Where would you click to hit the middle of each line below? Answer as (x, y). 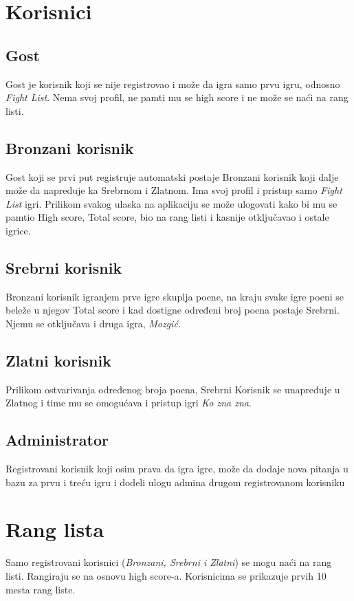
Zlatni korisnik (58, 360)
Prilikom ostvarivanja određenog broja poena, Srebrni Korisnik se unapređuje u (173, 389)
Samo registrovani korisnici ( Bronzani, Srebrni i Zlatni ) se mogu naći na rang (169, 562)
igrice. (18, 230)
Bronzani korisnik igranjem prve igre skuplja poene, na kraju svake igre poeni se (175, 296)
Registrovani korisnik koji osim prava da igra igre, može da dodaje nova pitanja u (177, 469)
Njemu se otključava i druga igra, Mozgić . (93, 323)
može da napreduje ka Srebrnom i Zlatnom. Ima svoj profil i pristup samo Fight (174, 190)
